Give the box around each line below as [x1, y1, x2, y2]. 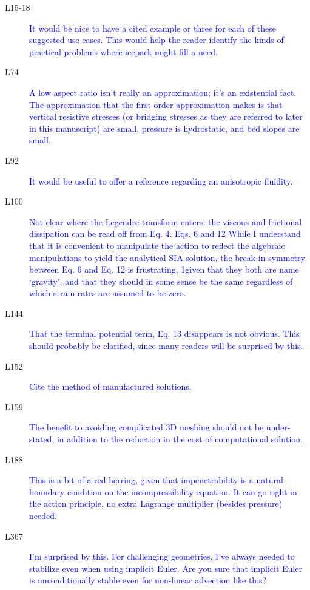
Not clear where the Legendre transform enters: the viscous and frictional [29, 215, 302, 228]
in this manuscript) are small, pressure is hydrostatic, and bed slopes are [29, 121, 300, 134]
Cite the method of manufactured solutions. [29, 380, 192, 393]
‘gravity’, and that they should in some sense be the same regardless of [29, 274, 293, 287]
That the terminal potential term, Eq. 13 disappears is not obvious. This [29, 327, 300, 340]
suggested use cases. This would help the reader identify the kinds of [29, 33, 284, 46]
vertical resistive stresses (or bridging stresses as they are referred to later [29, 110, 303, 123]
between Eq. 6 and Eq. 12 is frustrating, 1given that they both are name [29, 263, 299, 276]
